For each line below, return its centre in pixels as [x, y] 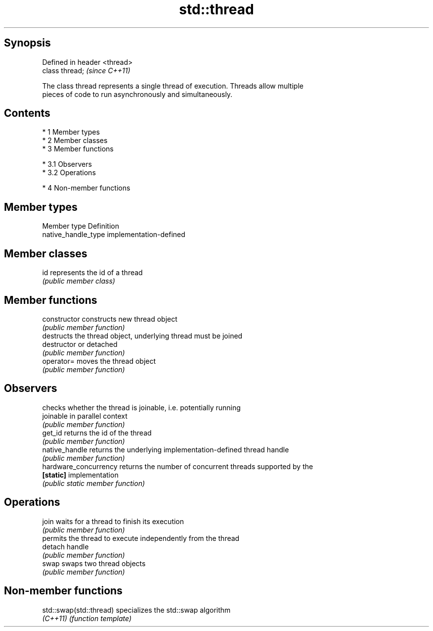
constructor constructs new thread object [110, 319]
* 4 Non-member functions [86, 188]
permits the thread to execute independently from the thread [141, 538]
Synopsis [27, 43]
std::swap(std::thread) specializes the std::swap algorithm [136, 610]
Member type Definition [81, 226]
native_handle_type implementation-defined [114, 235]
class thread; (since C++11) [86, 70]
